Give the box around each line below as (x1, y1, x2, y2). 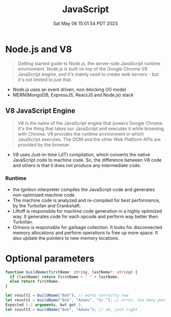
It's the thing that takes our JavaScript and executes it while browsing (17, 125, 164, 132)
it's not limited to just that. (17, 76, 72, 82)
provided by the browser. (17, 141, 71, 148)
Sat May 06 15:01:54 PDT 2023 (53, 20, 118, 26)
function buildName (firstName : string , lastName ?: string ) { (5, 269, 138, 275)
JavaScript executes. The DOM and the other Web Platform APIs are (17, 136, 161, 142)
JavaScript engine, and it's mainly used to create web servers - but (17, 71, 159, 77)
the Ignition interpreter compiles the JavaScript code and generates (12, 186, 155, 193)
